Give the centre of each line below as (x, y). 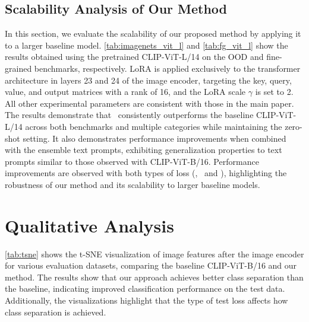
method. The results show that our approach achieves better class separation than (154, 277)
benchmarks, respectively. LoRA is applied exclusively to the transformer (167, 68)
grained (18, 68)
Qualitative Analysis (89, 225)
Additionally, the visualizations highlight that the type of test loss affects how (146, 300)
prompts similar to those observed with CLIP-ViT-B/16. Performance (132, 161)
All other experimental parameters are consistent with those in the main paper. (149, 103)
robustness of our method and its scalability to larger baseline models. (133, 184)
